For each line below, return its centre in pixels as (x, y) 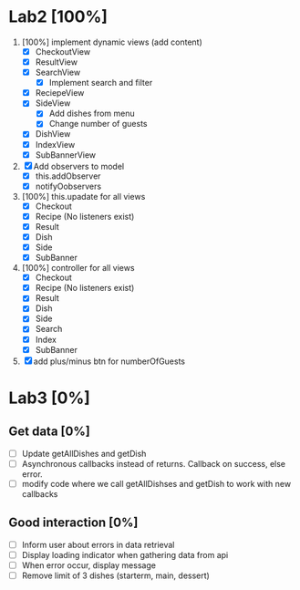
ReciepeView (60, 93)
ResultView (57, 62)
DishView (53, 134)
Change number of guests (98, 124)
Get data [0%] (49, 432)
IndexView (55, 144)
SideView (53, 103)
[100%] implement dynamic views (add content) (112, 42)
